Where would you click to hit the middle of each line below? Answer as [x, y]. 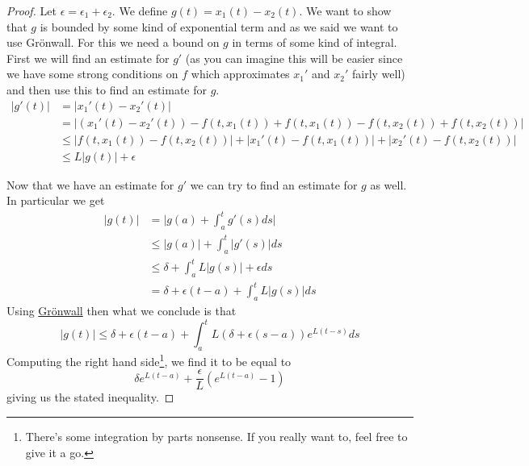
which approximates [240, 74]
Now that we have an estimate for [90, 184]
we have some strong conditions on [92, 74]
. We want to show [345, 10]
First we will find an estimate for [88, 58]
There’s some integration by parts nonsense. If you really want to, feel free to [216, 436]
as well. [388, 184]
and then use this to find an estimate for [107, 89]
